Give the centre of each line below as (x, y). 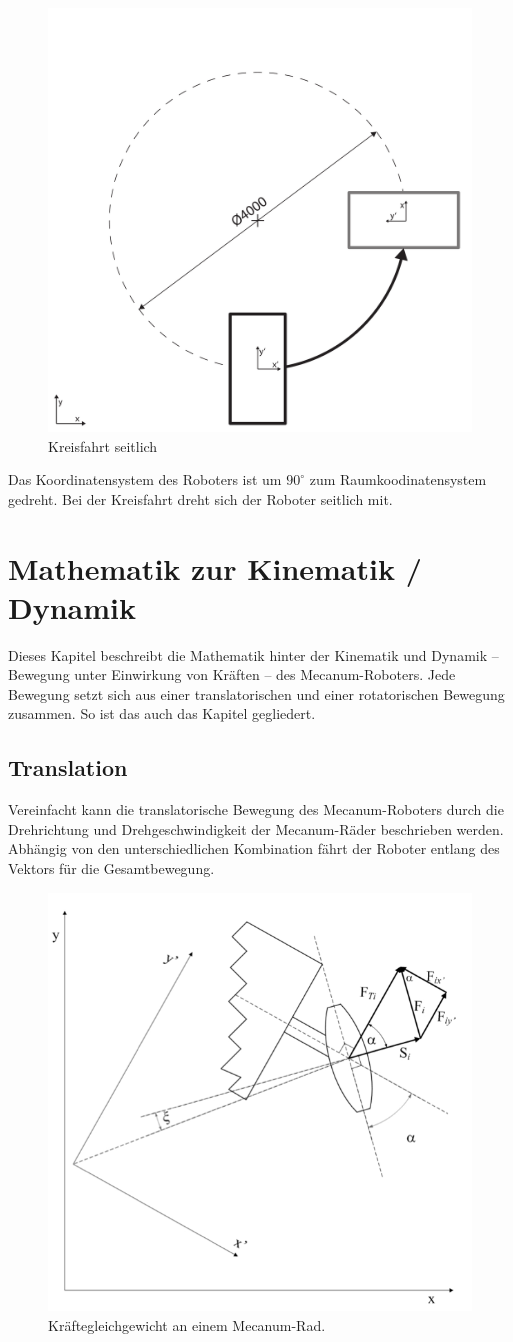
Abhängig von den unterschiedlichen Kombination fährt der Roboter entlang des (254, 848)
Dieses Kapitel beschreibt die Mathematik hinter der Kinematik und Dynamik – (253, 654)
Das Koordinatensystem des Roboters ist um (145, 479)
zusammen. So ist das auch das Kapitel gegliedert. (162, 713)
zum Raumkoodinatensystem (398, 479)
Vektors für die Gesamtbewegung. (111, 868)
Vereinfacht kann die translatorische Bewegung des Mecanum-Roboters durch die (256, 809)
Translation (68, 767)
